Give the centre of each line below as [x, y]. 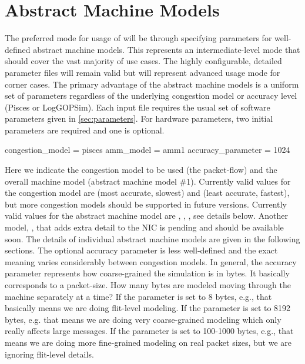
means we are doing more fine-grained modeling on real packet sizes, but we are [148, 342]
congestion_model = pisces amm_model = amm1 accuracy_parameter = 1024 [148, 150]
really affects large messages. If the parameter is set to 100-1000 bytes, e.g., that [149, 331]
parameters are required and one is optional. [85, 130]
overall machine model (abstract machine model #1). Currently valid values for [148, 181]
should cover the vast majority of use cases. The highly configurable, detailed [143, 61]
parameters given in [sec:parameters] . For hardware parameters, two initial [139, 118]
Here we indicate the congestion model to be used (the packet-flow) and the [141, 170]
